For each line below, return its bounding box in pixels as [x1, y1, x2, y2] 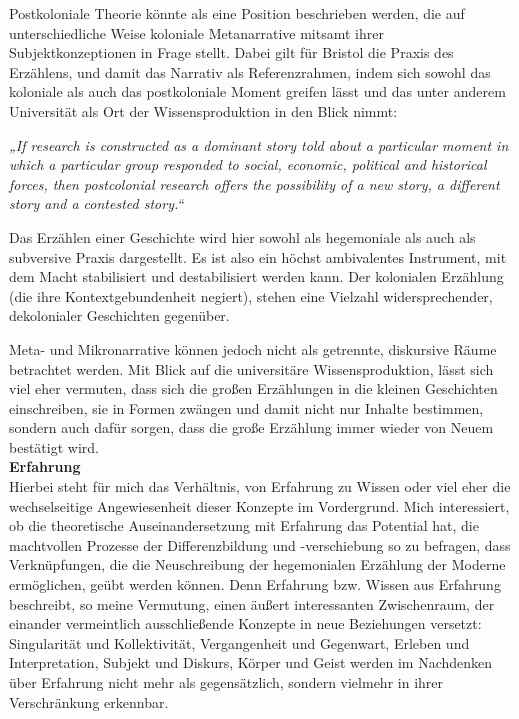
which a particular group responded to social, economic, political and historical [9, 154, 487, 175]
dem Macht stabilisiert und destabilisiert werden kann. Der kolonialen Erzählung [9, 266, 504, 287]
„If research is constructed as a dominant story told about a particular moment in [9, 134, 509, 155]
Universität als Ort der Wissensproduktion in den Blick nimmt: [9, 100, 398, 121]
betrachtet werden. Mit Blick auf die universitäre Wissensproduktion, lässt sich [9, 358, 494, 379]
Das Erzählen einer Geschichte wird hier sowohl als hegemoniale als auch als [9, 226, 476, 247]
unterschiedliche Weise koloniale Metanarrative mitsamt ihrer [9, 22, 384, 43]
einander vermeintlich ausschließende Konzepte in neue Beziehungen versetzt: [9, 613, 482, 634]
